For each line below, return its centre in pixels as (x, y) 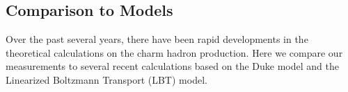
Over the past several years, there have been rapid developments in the (157, 39)
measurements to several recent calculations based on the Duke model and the (172, 66)
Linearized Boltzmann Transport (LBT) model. (106, 79)
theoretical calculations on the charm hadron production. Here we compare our (174, 52)
